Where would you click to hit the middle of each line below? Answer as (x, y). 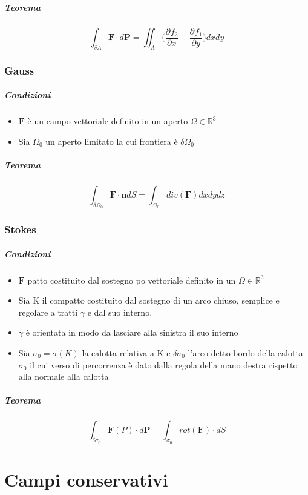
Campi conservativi (86, 479)
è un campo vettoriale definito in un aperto (108, 121)
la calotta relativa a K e (126, 352)
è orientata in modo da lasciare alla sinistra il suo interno (132, 332)
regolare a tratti (48, 312)
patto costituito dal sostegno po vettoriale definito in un (132, 280)
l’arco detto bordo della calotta (245, 352)
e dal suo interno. (120, 312)
